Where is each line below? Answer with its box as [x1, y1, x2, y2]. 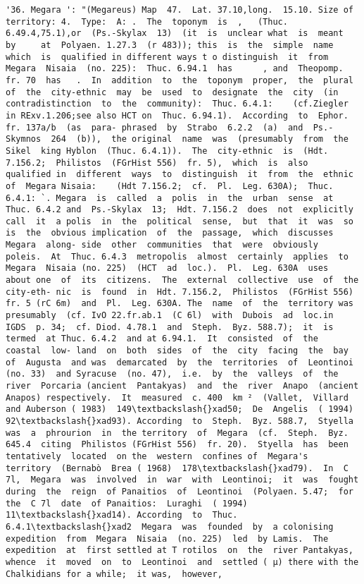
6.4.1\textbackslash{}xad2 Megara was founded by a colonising [6, 521, 334, 532]
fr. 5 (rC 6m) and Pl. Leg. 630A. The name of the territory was [6, 298, 353, 309]
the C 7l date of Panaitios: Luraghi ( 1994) [6, 498, 248, 509]
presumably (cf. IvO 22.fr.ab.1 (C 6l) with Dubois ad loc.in [6, 310, 334, 321]
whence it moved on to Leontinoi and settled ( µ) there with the [6, 556, 359, 567]
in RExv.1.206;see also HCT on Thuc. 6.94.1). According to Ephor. [6, 110, 349, 121]
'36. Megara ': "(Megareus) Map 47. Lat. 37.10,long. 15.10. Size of [6, 5, 353, 15]
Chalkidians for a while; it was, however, [6, 568, 222, 579]
